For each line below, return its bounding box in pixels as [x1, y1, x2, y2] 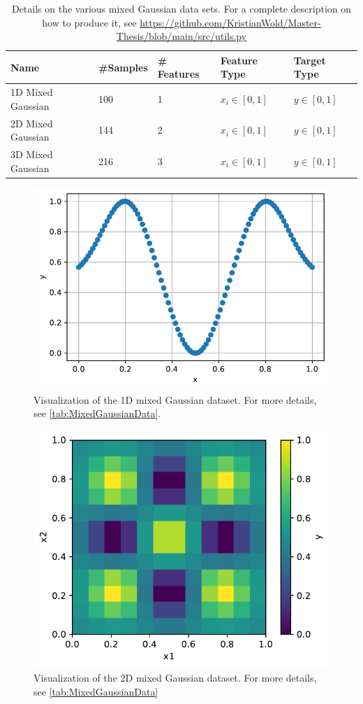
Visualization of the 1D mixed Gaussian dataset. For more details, [34, 392, 317, 407]
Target [293, 52, 326, 67]
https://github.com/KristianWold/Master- [140, 15, 321, 29]
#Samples [98, 59, 148, 74]
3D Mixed [10, 147, 53, 162]
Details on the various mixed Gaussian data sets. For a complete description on [11, 1, 352, 15]
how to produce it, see [42, 15, 137, 29]
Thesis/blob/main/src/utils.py [116, 29, 247, 43]
